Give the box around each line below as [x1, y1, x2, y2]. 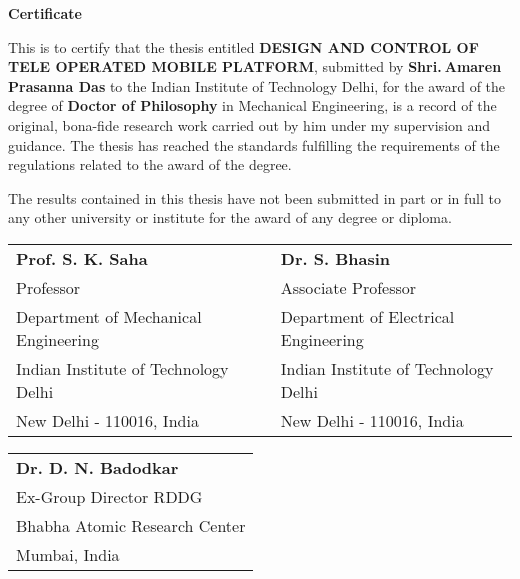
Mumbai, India [16, 542, 120, 566]
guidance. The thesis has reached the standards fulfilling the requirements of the [8, 134, 500, 155]
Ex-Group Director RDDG [16, 484, 203, 508]
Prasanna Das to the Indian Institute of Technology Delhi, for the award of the [8, 75, 506, 96]
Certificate [8, 3, 82, 23]
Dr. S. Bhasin [280, 246, 390, 270]
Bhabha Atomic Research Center [16, 513, 246, 537]
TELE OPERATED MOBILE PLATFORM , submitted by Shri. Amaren [8, 56, 502, 77]
